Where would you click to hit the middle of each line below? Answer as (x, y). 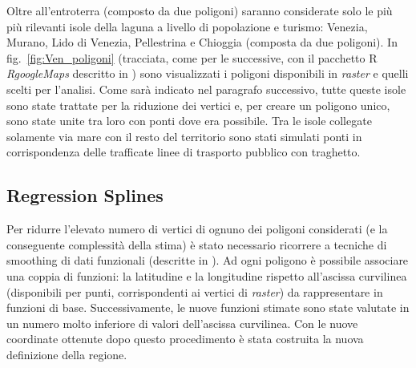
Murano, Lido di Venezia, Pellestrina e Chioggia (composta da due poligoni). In (202, 42)
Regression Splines (85, 195)
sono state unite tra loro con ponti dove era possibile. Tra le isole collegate (189, 121)
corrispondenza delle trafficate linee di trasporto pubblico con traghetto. (184, 152)
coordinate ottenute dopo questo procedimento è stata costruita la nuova (185, 339)
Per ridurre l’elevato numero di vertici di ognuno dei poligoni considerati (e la (197, 229)
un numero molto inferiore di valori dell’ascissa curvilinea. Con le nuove (182, 323)
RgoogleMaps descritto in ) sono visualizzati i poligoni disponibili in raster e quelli (208, 73)
